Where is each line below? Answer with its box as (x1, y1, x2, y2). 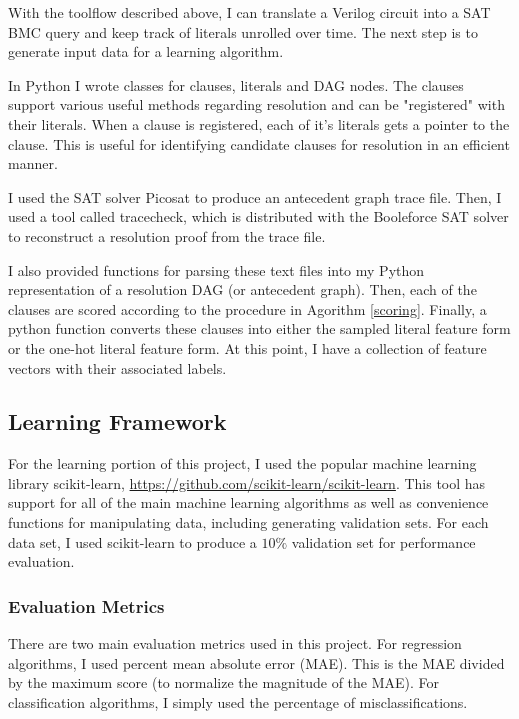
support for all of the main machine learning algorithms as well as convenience (8, 492, 489, 513)
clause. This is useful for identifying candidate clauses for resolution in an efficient (8, 133, 510, 154)
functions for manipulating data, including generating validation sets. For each (8, 512, 489, 533)
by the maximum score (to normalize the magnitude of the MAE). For (8, 672, 440, 693)
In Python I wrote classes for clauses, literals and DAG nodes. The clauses (8, 74, 464, 95)
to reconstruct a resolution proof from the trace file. (8, 225, 326, 246)
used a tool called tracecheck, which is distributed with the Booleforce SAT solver (8, 206, 509, 227)
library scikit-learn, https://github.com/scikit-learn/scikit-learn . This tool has (8, 472, 486, 493)
